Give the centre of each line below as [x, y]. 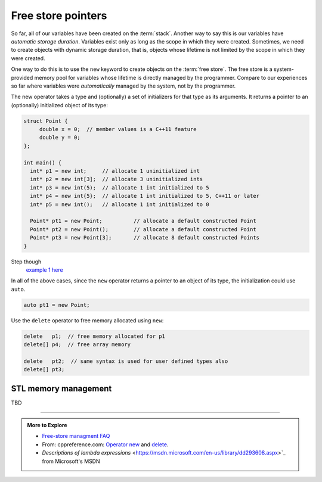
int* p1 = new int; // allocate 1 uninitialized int [115, 171]
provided [22, 77]
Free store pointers [59, 15]
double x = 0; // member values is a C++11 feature [118, 129]
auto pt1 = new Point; [57, 305]
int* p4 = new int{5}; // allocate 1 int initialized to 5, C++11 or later [145, 196]
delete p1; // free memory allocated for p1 [94, 336]
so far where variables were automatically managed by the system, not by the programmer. [123, 86]
